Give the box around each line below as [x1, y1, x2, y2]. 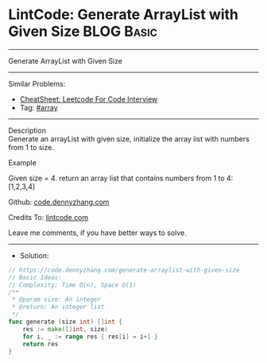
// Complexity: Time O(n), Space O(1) [8, 280, 137, 289]
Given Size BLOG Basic [8, 22, 157, 41]
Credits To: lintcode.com [8, 212, 89, 222]
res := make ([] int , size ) [22, 325, 109, 333]
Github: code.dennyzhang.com [8, 197, 110, 207]
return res [22, 340, 59, 348]
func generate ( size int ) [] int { [8, 318, 123, 326]
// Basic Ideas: [8, 273, 62, 281]
